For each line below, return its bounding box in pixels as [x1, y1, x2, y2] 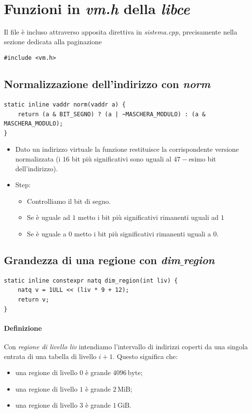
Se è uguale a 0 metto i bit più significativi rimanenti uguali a [27, 229, 211, 239]
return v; [17, 296, 50, 304]
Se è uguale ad [27, 212, 70, 222]
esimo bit [188, 154, 216, 164]
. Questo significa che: [113, 351, 178, 361]
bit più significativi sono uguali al [71, 154, 171, 164]
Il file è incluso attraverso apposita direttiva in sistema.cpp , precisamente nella [4, 27, 237, 37]
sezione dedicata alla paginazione [4, 36, 102, 46]
